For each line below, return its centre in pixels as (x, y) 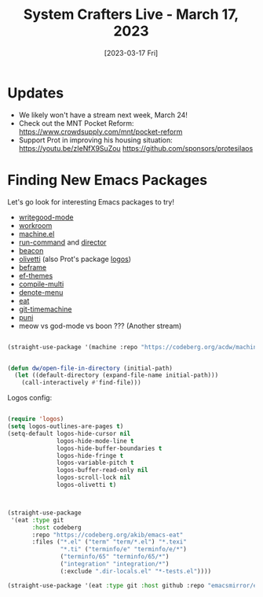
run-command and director (62, 242)
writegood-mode (46, 217)
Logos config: (30, 398)
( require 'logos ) (36, 419)
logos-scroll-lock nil (94, 477)
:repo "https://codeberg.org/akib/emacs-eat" (108, 535)
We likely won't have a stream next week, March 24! (103, 115)
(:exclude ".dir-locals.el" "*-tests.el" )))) (136, 571)
